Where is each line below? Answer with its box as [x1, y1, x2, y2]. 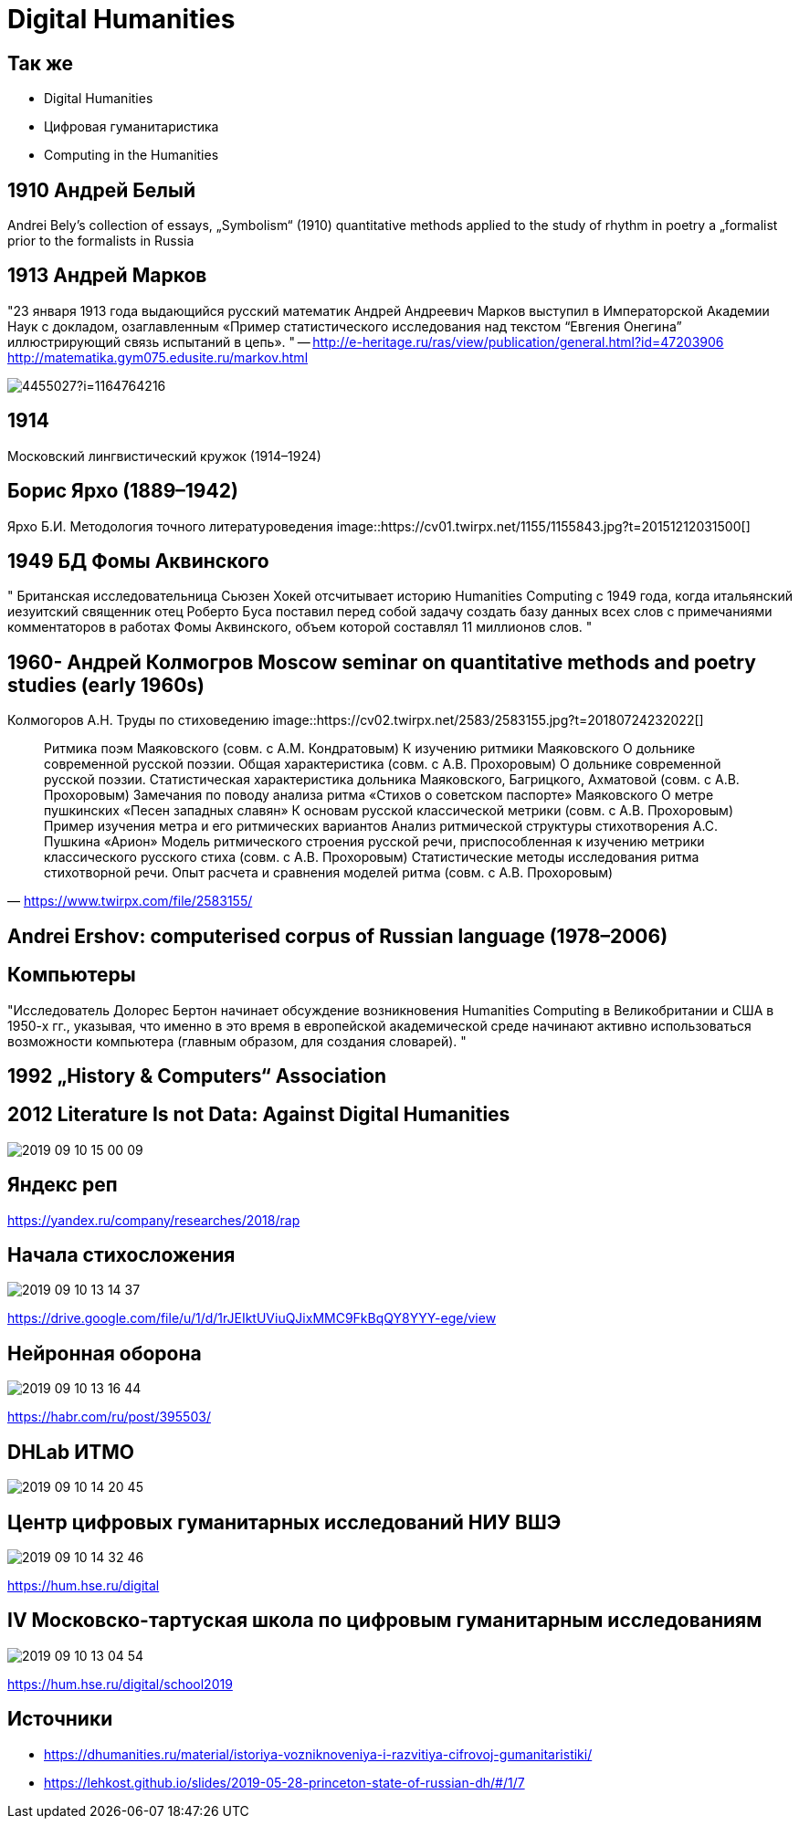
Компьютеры [7, 963, 136, 987]
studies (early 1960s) [7, 673, 205, 697]
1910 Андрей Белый [7, 178, 196, 202]
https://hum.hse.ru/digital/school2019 [7, 1675, 233, 1692]
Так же [7, 51, 74, 75]
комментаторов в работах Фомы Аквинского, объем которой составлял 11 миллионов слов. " [7, 619, 593, 635]
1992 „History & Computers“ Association [7, 1064, 387, 1087]
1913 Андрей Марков [7, 264, 207, 288]
